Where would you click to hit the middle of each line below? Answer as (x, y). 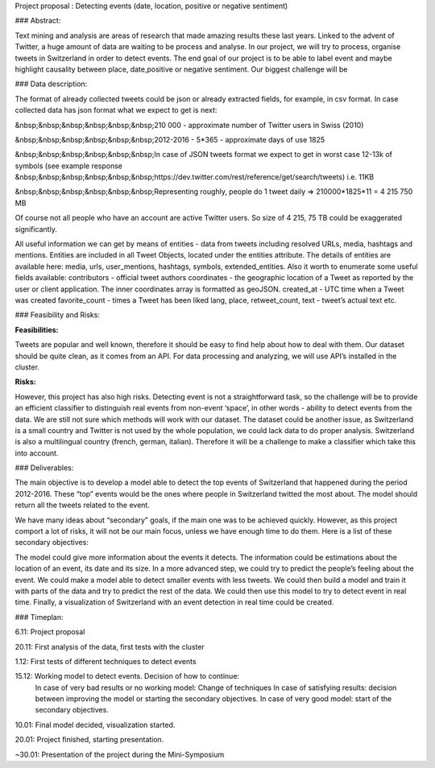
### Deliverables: (44, 468)
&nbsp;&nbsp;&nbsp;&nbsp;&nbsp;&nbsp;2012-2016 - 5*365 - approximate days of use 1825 (170, 139)
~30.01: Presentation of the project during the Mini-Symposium (120, 754)
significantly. (36, 229)
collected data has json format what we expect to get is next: (116, 110)
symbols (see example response (69, 166)
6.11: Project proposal (50, 632)
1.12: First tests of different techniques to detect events (106, 661)
